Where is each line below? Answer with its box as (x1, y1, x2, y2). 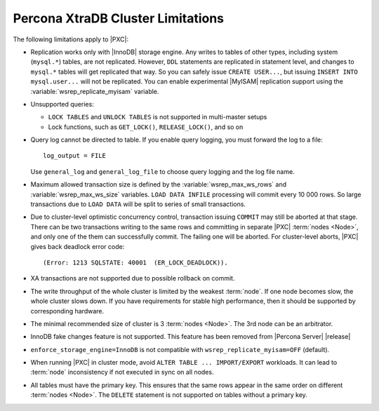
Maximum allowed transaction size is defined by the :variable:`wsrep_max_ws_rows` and (30, 180, 287, 189)
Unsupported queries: (30, 100, 94, 108)
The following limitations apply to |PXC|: (13, 35, 129, 43)
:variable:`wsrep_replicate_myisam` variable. (30, 87, 159, 95)
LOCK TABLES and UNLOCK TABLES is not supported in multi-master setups (48, 113, 267, 121)
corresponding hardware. (30, 306, 105, 315)
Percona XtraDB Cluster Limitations (13, 11, 225, 26)
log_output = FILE (43, 151, 107, 160)
